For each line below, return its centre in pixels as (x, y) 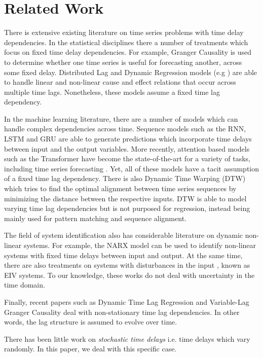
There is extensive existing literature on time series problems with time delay (124, 32)
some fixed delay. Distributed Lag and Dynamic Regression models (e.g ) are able (131, 72)
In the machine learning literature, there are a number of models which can (121, 118)
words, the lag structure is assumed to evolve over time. (91, 322)
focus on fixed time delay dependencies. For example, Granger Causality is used (128, 52)
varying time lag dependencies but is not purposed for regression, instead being (127, 208)
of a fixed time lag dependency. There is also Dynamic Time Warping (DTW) (125, 178)
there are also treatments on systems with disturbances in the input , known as (127, 265)
